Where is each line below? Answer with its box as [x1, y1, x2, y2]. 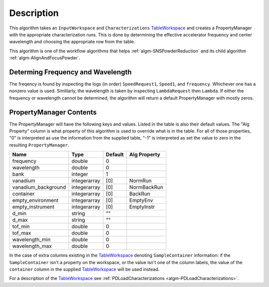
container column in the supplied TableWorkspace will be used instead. [9, 267, 159, 273]
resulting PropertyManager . [9, 142, 69, 148]
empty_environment [12, 197, 59, 204]
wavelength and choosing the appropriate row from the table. [9, 39, 135, 45]
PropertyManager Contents [9, 108, 97, 117]
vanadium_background [12, 184, 66, 191]
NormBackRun [129, 184, 164, 191]
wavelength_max [12, 243, 52, 250]
